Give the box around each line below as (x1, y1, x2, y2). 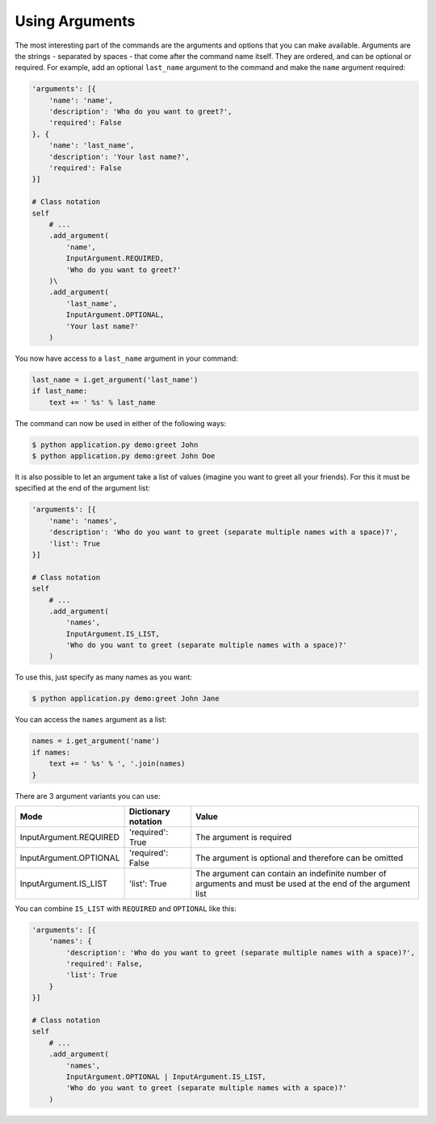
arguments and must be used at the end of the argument (195, 878, 411, 889)
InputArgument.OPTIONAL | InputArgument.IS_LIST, (65, 1072, 266, 1081)
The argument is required (195, 831, 292, 842)
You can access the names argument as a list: (15, 715, 167, 725)
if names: (31, 747, 71, 757)
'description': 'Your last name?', (48, 152, 190, 161)
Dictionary (128, 805, 170, 817)
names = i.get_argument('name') (31, 737, 161, 746)
